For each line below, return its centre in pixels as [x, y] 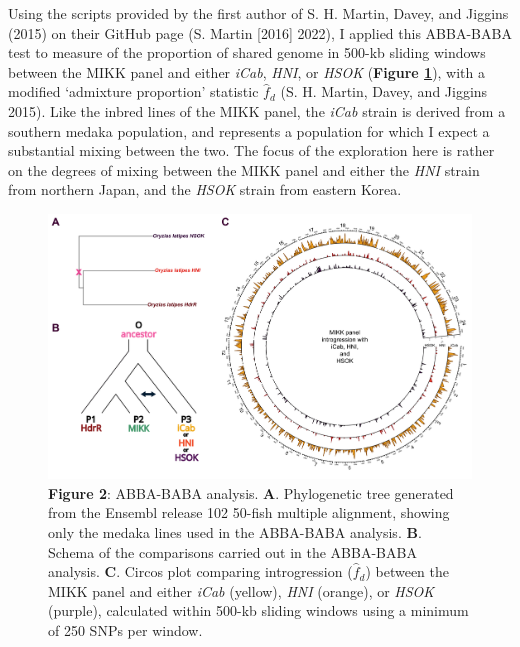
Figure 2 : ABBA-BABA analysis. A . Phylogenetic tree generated [251, 492]
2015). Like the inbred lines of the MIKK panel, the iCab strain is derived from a [257, 110]
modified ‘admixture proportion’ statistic [133, 91]
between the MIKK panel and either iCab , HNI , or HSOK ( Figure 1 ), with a [247, 71]
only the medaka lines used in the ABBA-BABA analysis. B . [235, 531]
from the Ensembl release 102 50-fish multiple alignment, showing [249, 512]
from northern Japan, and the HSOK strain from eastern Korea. [205, 189]
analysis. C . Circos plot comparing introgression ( [200, 571]
